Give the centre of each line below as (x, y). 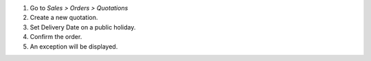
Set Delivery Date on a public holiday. (83, 27)
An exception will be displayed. (74, 46)
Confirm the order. (56, 37)
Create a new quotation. (64, 18)
